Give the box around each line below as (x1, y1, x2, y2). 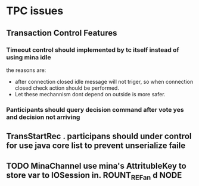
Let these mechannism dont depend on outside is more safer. (14, 90, 166, 97)
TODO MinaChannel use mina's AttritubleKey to (6, 160, 186, 171)
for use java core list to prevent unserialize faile (6, 141, 186, 151)
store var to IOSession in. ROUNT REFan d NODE (6, 170, 182, 182)
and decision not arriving (6, 113, 80, 121)
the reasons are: (6, 67, 46, 74)
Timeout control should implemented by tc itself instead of (6, 46, 180, 54)
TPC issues (6, 4, 64, 18)
